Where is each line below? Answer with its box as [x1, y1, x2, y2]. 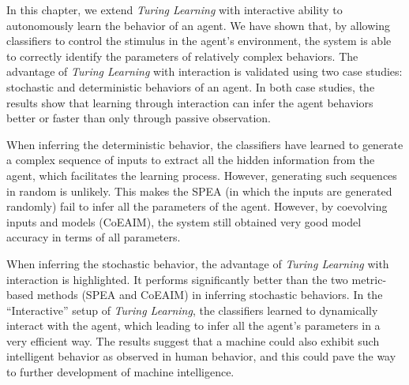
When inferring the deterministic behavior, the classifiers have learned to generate [6, 136, 403, 152]
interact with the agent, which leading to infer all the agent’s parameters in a [6, 317, 381, 334]
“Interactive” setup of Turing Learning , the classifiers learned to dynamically [6, 301, 378, 318]
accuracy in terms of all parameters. [6, 229, 181, 245]
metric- [351, 271, 387, 287]
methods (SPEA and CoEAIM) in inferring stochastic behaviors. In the [36, 286, 383, 303]
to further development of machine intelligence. [6, 364, 235, 380]
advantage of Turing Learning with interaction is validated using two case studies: [6, 63, 403, 80]
